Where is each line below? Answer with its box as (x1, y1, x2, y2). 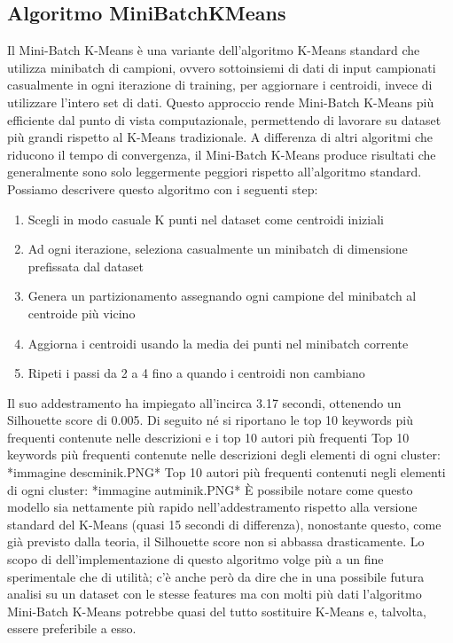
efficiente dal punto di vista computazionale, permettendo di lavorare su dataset (7, 110, 441, 129)
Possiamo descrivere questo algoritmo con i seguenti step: (7, 179, 318, 198)
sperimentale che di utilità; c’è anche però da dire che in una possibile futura (7, 567, 425, 585)
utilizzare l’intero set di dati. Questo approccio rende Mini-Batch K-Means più (7, 92, 434, 111)
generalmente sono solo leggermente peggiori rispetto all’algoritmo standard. (7, 162, 422, 181)
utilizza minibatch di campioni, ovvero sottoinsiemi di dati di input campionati (7, 58, 436, 76)
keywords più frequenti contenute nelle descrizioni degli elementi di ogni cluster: (7, 445, 441, 464)
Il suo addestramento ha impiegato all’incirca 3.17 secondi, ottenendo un (7, 393, 402, 412)
